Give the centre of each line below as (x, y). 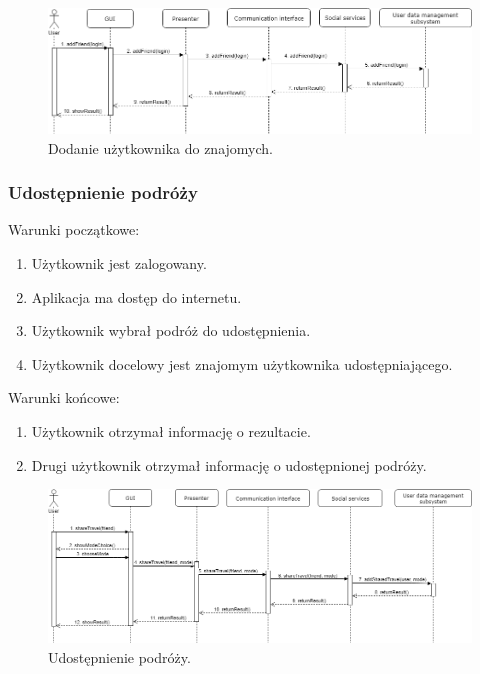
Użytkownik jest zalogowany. (119, 262)
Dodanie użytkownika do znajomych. (160, 147)
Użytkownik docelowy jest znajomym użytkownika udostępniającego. (242, 363)
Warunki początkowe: (74, 229)
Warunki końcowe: (64, 397)
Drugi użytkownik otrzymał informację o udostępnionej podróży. (229, 464)
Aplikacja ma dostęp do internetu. (136, 296)
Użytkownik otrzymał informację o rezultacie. (171, 430)
